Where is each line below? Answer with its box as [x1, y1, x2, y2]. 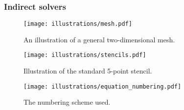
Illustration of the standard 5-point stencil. [23, 66, 152, 76]
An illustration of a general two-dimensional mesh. [23, 34, 175, 44]
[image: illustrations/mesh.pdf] [23, 20, 132, 28]
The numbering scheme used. [23, 97, 111, 107]
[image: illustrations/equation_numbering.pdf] [23, 83, 182, 90]
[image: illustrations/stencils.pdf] [23, 52, 146, 59]
